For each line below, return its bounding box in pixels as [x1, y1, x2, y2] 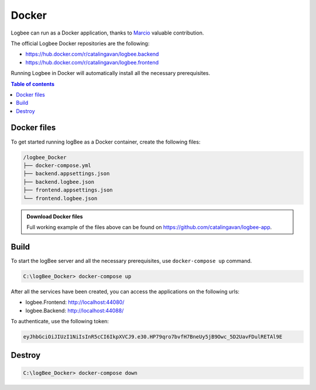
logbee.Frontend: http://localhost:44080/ [25, 299, 125, 306]
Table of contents [11, 80, 55, 87]
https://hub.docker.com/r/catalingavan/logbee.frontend [25, 59, 159, 66]
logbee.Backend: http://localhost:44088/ [25, 307, 124, 314]
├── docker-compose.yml [23, 162, 92, 169]
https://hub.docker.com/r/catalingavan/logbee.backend [25, 50, 159, 58]
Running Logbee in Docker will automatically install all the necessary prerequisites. [11, 70, 211, 77]
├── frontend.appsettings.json [23, 187, 114, 193]
